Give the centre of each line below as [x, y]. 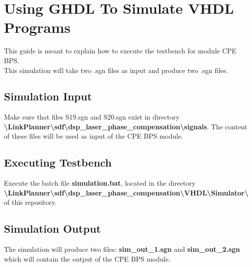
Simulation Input [48, 96]
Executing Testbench [58, 162]
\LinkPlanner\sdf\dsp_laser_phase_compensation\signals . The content [126, 126]
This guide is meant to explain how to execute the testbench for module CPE [120, 51]
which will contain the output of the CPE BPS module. [87, 258]
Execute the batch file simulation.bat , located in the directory [100, 183]
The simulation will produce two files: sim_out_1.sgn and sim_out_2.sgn [122, 249]
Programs [37, 27]
